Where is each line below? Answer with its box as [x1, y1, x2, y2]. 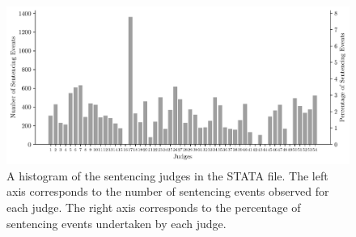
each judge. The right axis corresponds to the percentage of [6, 198, 301, 215]
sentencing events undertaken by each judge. [6, 214, 227, 231]
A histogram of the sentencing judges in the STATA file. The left [6, 167, 328, 184]
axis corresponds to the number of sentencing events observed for [6, 183, 329, 200]
